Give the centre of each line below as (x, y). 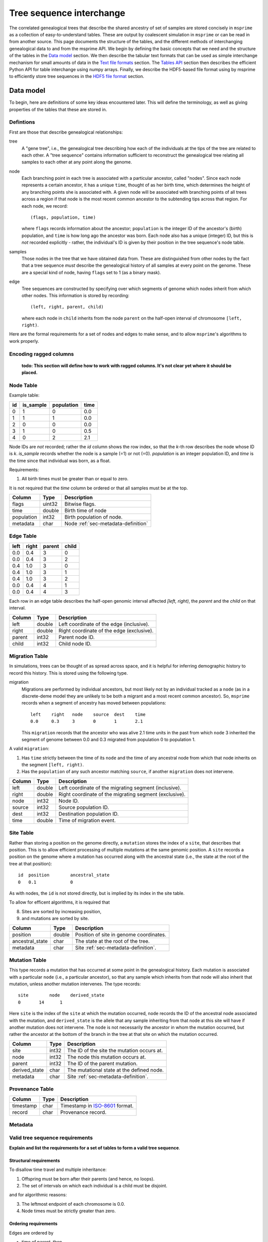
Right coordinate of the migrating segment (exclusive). (122, 794)
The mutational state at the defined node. (115, 1070)
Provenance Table (32, 1089)
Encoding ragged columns (42, 354)
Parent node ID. (77, 637)
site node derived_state (61, 995)
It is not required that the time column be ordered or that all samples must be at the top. (99, 488)
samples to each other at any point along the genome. (77, 162)
